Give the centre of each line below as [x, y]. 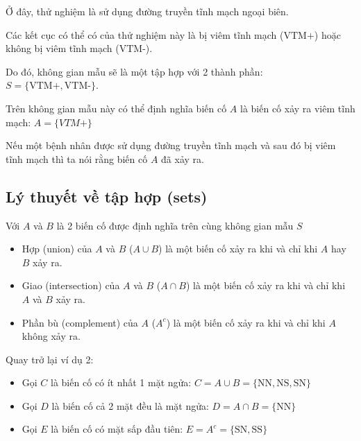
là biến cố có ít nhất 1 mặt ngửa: [121, 382]
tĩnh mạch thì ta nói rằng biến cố [77, 158]
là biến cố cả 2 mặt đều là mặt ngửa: [130, 405]
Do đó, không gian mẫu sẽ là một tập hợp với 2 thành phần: [134, 71]
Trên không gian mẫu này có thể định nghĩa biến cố [116, 108]
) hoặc [327, 34]
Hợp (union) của [57, 249]
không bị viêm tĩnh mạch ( [62, 48]
